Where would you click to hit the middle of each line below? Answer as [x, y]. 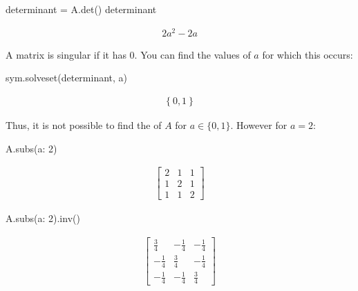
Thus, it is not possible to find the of [84, 124]
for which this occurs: [308, 54]
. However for [259, 124]
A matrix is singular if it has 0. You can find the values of [128, 54]
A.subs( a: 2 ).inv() [43, 218]
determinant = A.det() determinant [81, 9]
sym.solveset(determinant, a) [67, 78]
